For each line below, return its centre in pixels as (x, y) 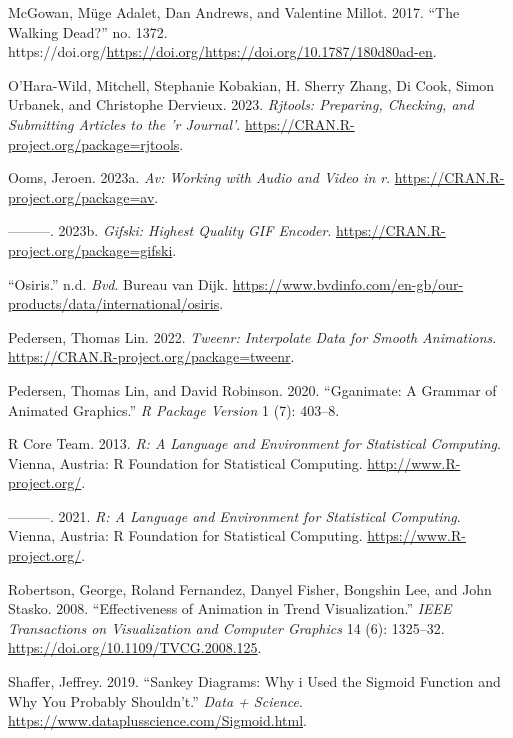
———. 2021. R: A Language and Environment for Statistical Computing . (234, 515)
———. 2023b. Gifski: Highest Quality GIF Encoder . (170, 230)
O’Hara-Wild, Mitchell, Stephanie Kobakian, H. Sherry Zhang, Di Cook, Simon (251, 84)
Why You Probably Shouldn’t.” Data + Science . (155, 700)
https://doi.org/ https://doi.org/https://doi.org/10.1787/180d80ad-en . (222, 51)
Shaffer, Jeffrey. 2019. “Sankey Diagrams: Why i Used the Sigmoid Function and (254, 681)
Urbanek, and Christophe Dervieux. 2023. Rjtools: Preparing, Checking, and (241, 104)
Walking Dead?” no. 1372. (88, 31)
